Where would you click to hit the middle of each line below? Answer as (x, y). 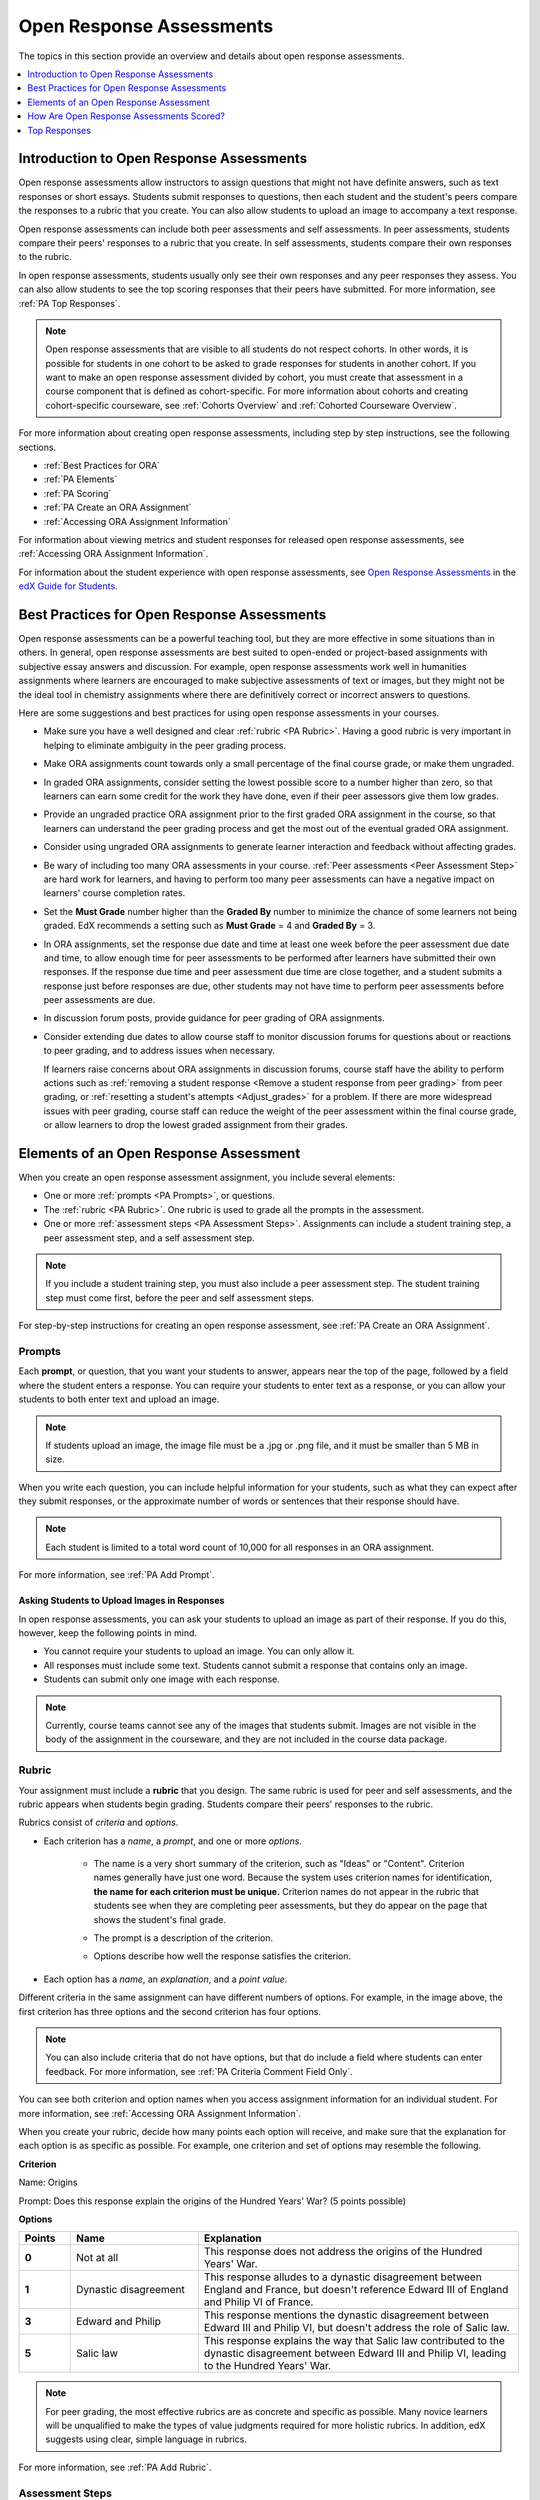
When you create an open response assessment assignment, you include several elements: (207, 1177)
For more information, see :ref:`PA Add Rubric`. (115, 2467)
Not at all (97, 2258)
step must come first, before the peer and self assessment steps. (180, 1297)
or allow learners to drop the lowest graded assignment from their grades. (196, 1125)
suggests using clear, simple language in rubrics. (146, 2439)
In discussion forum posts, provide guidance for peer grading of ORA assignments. (214, 1018)
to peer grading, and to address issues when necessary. (159, 1051)
